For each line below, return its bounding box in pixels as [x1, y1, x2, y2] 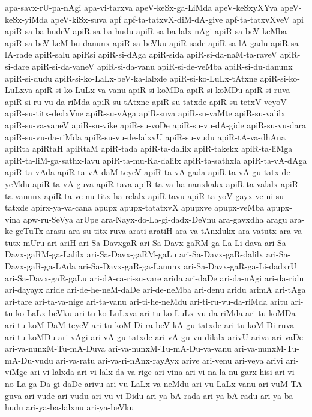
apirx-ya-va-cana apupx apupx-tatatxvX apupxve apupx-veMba [31, 201, 265, 214]
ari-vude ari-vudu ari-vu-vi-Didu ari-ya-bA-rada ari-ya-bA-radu [25, 389, 258, 401]
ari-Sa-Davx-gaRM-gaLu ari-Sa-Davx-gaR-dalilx [86, 248, 263, 260]
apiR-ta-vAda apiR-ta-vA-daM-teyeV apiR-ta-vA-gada [5, 166, 206, 178]
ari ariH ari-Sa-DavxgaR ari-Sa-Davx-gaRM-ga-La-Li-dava [47, 236, 262, 248]
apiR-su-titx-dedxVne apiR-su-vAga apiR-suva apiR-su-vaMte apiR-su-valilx [5, 107, 286, 119]
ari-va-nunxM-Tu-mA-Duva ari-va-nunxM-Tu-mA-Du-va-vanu [5, 342, 232, 355]
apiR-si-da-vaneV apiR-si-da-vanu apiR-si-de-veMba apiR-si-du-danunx [32, 59, 293, 72]
